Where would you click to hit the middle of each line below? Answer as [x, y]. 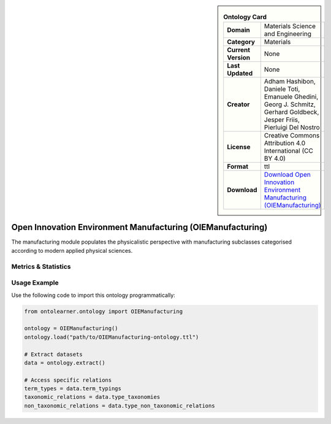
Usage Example [35, 283]
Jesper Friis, [282, 120]
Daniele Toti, [282, 89]
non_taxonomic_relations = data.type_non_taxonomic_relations [120, 406]
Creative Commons [292, 136]
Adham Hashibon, [290, 82]
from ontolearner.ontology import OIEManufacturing [104, 311]
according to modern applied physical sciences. [72, 250]
